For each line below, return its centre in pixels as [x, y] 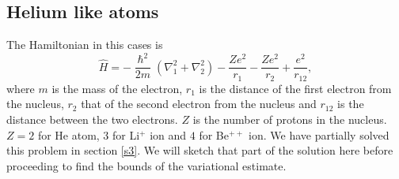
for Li [126, 134]
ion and [168, 134]
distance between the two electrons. [92, 119]
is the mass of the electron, [117, 88]
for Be [214, 134]
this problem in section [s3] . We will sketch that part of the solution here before [200, 150]
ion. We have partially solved [319, 134]
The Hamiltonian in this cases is [85, 45]
